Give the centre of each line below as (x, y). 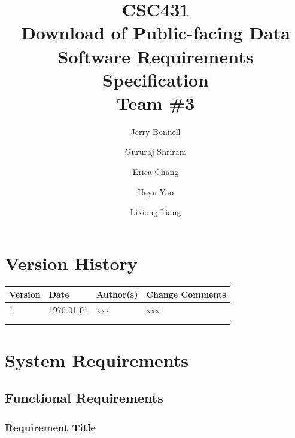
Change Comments (186, 294)
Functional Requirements (84, 398)
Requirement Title (50, 427)
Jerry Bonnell (156, 131)
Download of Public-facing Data (156, 33)
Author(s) (117, 294)
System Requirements (97, 359)
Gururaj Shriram (156, 151)
